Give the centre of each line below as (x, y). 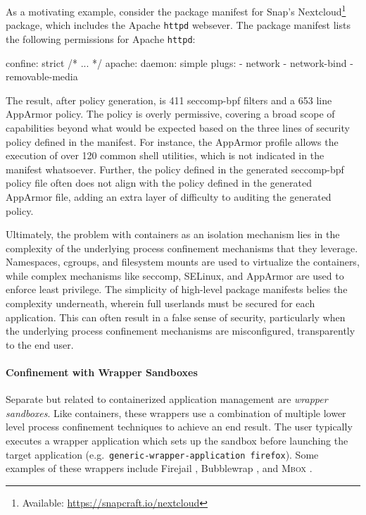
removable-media (42, 76)
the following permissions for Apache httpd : (101, 38)
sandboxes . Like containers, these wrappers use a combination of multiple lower (176, 412)
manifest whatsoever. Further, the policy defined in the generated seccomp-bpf (175, 169)
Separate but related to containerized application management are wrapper (167, 399)
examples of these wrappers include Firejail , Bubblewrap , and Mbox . (159, 468)
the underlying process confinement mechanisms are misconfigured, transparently (181, 331)
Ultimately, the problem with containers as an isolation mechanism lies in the (173, 234)
